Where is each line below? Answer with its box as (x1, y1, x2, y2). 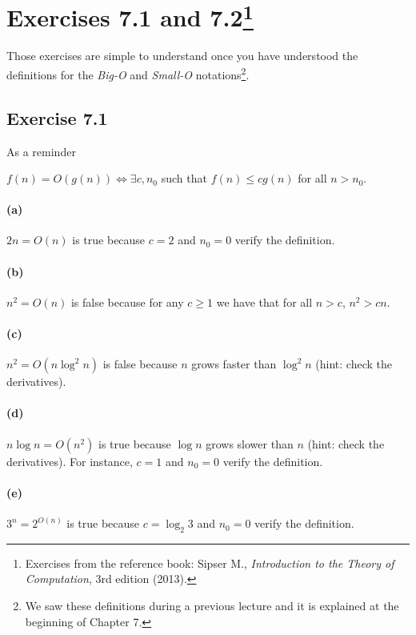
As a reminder (6, 143, 76, 159)
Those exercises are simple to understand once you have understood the (6, 47, 358, 64)
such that (161, 170, 207, 187)
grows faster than (191, 356, 277, 372)
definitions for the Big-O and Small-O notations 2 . (6, 64, 250, 82)
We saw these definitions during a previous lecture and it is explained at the (25, 597, 399, 614)
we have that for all (216, 293, 313, 310)
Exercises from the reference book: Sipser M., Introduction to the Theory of (25, 554, 394, 571)
